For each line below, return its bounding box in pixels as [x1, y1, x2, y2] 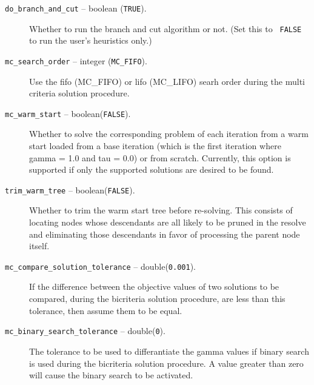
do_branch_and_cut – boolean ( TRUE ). [5, 2, 147, 14]
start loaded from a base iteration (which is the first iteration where [29, 139, 281, 152]
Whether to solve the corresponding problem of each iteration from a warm [29, 127, 309, 140]
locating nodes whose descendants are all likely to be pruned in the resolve [29, 216, 306, 229]
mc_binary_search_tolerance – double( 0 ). [5, 324, 165, 337]
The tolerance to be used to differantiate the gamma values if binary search [29, 344, 309, 357]
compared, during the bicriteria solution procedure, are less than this [29, 292, 286, 305]
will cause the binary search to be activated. [29, 369, 193, 381]
